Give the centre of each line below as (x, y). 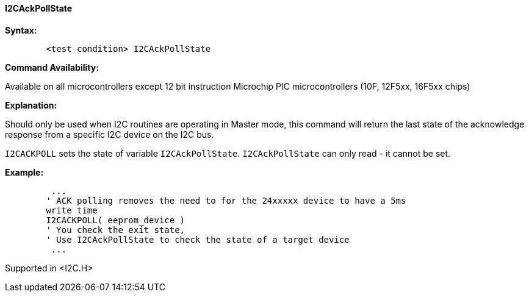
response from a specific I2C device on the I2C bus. (110, 134)
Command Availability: (52, 67)
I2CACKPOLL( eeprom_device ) (116, 220)
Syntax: (21, 30)
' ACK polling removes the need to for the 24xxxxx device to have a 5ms (226, 200)
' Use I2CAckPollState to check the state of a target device (198, 239)
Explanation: (31, 105)
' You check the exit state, (116, 230)
